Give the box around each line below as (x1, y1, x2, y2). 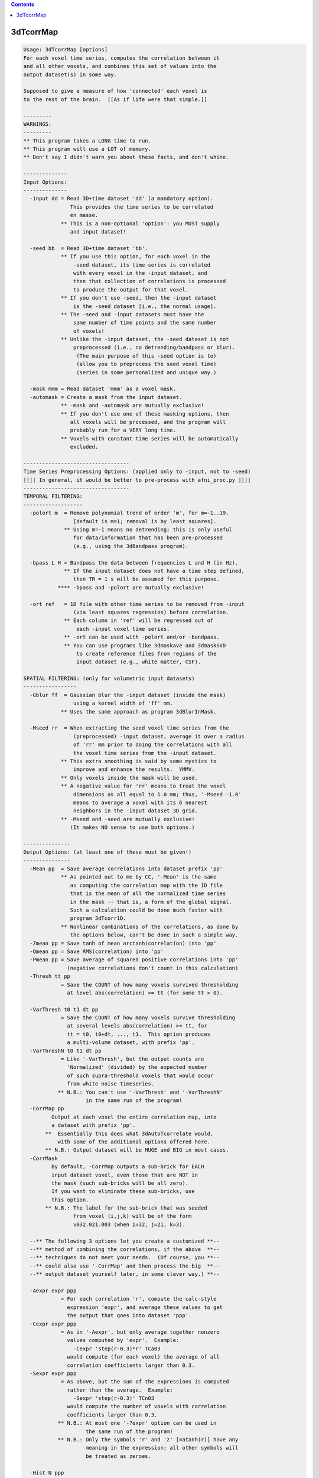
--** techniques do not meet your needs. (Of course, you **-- (30, 1254, 220, 1261)
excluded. (70, 443, 99, 450)
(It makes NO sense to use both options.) (70, 824, 195, 831)
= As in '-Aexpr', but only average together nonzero (60, 1328, 220, 1336)
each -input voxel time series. (76, 625, 170, 632)
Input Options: (23, 179, 67, 186)
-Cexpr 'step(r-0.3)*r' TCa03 (73, 1345, 161, 1352)
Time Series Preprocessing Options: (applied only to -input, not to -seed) (23, 468, 251, 475)
